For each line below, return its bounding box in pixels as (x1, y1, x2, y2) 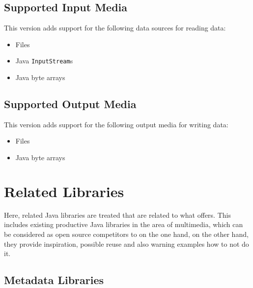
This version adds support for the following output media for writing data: (4, 119, 228, 129)
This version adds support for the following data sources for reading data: (4, 23, 226, 33)
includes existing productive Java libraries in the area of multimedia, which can (4, 219, 243, 230)
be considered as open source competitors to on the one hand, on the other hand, (4, 229, 249, 239)
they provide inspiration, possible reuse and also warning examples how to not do (4, 238, 249, 249)
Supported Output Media (4, 96, 137, 112)
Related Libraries (4, 181, 124, 201)
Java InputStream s (15, 56, 73, 66)
